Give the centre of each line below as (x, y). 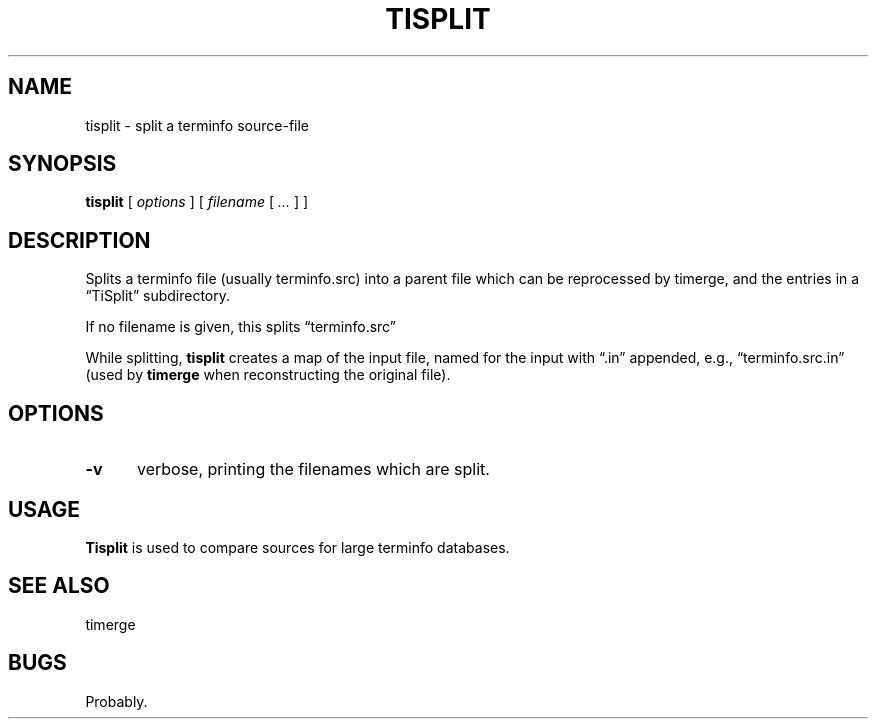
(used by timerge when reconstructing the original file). (268, 375)
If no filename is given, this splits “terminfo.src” (240, 327)
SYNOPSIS (62, 164)
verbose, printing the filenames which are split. (313, 469)
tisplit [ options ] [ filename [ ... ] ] (197, 202)
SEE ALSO (59, 586)
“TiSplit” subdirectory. (158, 296)
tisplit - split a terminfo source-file (197, 125)
